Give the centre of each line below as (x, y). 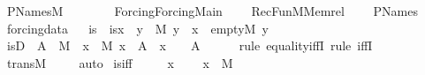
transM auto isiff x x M (120, 62)
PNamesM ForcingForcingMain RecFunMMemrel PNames (212, 11)
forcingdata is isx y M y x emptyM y (137, 28)
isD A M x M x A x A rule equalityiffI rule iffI (190, 45)
